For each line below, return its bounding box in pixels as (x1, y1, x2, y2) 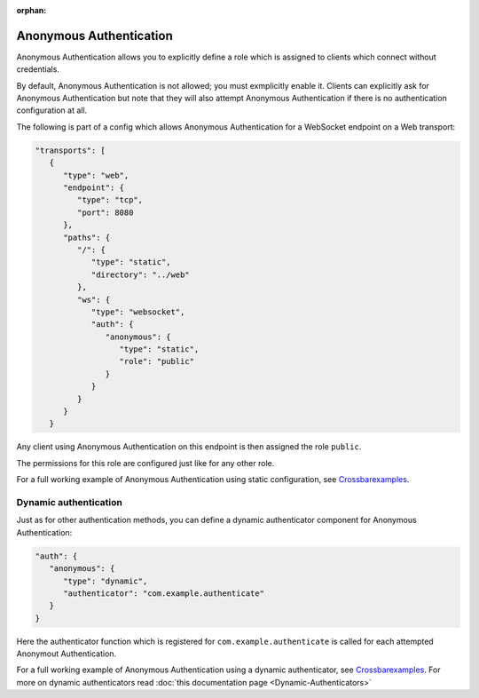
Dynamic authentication (16, 496, 123, 508)
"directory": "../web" (90, 269, 190, 280)
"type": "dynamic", (63, 575, 148, 586)
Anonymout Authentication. (16, 648, 117, 659)
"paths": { (63, 232, 111, 242)
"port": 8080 (76, 207, 134, 218)
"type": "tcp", (76, 195, 144, 205)
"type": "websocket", (90, 306, 185, 317)
